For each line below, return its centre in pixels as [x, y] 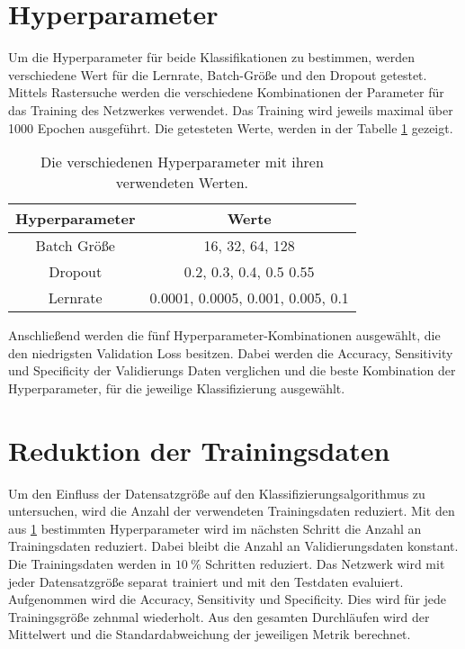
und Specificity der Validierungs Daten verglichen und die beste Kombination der [232, 370]
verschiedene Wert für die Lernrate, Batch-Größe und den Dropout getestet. [218, 74]
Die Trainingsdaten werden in [90, 563]
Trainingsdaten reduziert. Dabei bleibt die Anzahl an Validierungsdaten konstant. [233, 546]
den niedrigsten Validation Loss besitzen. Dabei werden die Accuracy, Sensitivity [231, 352]
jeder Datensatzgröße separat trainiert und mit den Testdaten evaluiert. [206, 581]
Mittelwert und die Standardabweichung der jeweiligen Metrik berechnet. [210, 634]
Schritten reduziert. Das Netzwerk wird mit [325, 563]
